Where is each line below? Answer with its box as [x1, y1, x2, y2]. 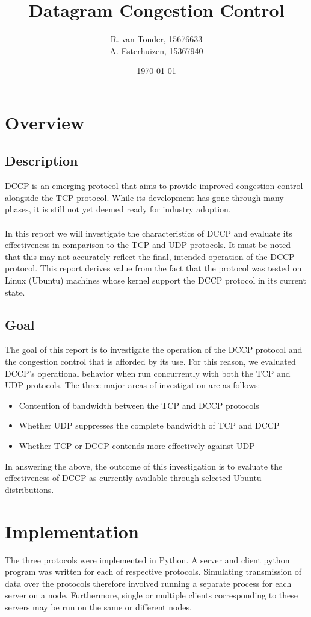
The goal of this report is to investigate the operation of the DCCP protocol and [5, 343, 303, 356]
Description [5, 151, 78, 170]
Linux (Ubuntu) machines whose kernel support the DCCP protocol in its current [5, 274, 306, 287]
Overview [5, 110, 85, 134]
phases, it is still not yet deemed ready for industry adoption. [5, 203, 231, 215]
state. [5, 285, 25, 298]
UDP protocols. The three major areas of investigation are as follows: [5, 379, 260, 391]
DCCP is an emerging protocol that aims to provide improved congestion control [5, 179, 303, 192]
